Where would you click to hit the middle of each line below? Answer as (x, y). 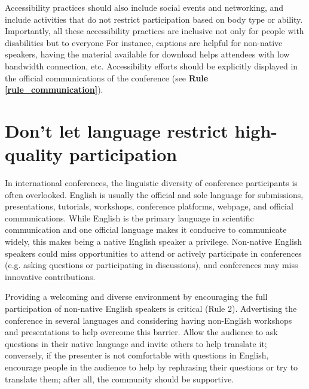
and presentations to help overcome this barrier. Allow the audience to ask (141, 332)
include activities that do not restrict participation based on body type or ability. (154, 19)
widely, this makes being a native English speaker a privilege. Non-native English (154, 241)
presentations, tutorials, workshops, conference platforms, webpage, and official (149, 206)
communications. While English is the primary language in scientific (129, 218)
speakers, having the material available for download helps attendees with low (147, 54)
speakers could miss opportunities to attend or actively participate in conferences (153, 253)
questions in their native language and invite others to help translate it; (136, 343)
